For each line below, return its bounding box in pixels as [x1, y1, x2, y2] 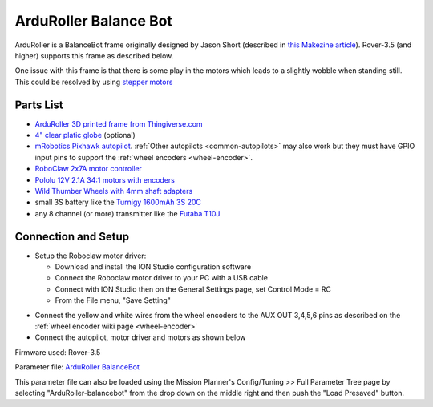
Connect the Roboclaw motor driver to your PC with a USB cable [55, 273, 269, 283]
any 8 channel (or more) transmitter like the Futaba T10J [34, 208, 221, 218]
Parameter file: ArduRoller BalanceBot [14, 362, 140, 372]
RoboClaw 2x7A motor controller [34, 164, 142, 174]
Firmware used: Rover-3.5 [14, 347, 101, 357]
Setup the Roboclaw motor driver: [34, 251, 147, 260]
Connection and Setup [14, 229, 130, 244]
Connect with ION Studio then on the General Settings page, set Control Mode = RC [55, 284, 332, 294]
